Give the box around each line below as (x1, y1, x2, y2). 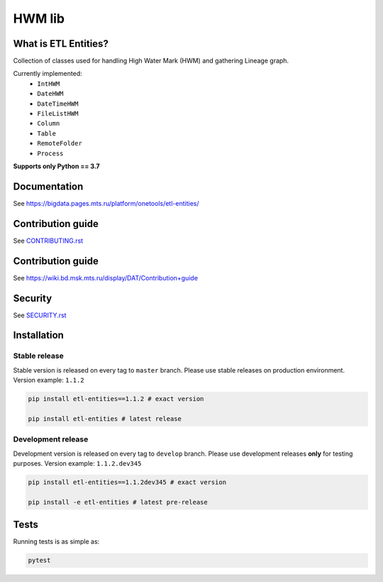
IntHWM (37, 79, 60, 88)
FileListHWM (37, 110, 79, 118)
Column (37, 119, 60, 128)
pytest (28, 556, 51, 564)
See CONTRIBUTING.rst (13, 236, 84, 245)
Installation (13, 329, 64, 341)
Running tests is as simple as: (13, 537, 100, 546)
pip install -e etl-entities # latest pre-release (28, 498, 209, 506)
